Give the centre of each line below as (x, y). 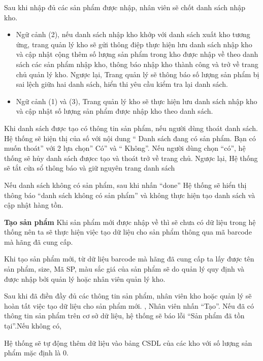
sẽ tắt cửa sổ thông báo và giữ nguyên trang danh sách (90, 168)
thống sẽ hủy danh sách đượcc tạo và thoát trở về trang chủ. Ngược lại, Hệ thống (131, 158)
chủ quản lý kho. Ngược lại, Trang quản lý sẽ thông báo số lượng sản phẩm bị (138, 74)
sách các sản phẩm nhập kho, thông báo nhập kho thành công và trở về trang (137, 64)
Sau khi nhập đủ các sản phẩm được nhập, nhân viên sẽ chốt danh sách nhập (125, 7)
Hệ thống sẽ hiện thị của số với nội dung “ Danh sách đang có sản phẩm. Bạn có (130, 138)
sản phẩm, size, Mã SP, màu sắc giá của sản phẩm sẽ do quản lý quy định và (124, 269)
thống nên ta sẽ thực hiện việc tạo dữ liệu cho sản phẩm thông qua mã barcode (128, 232)
